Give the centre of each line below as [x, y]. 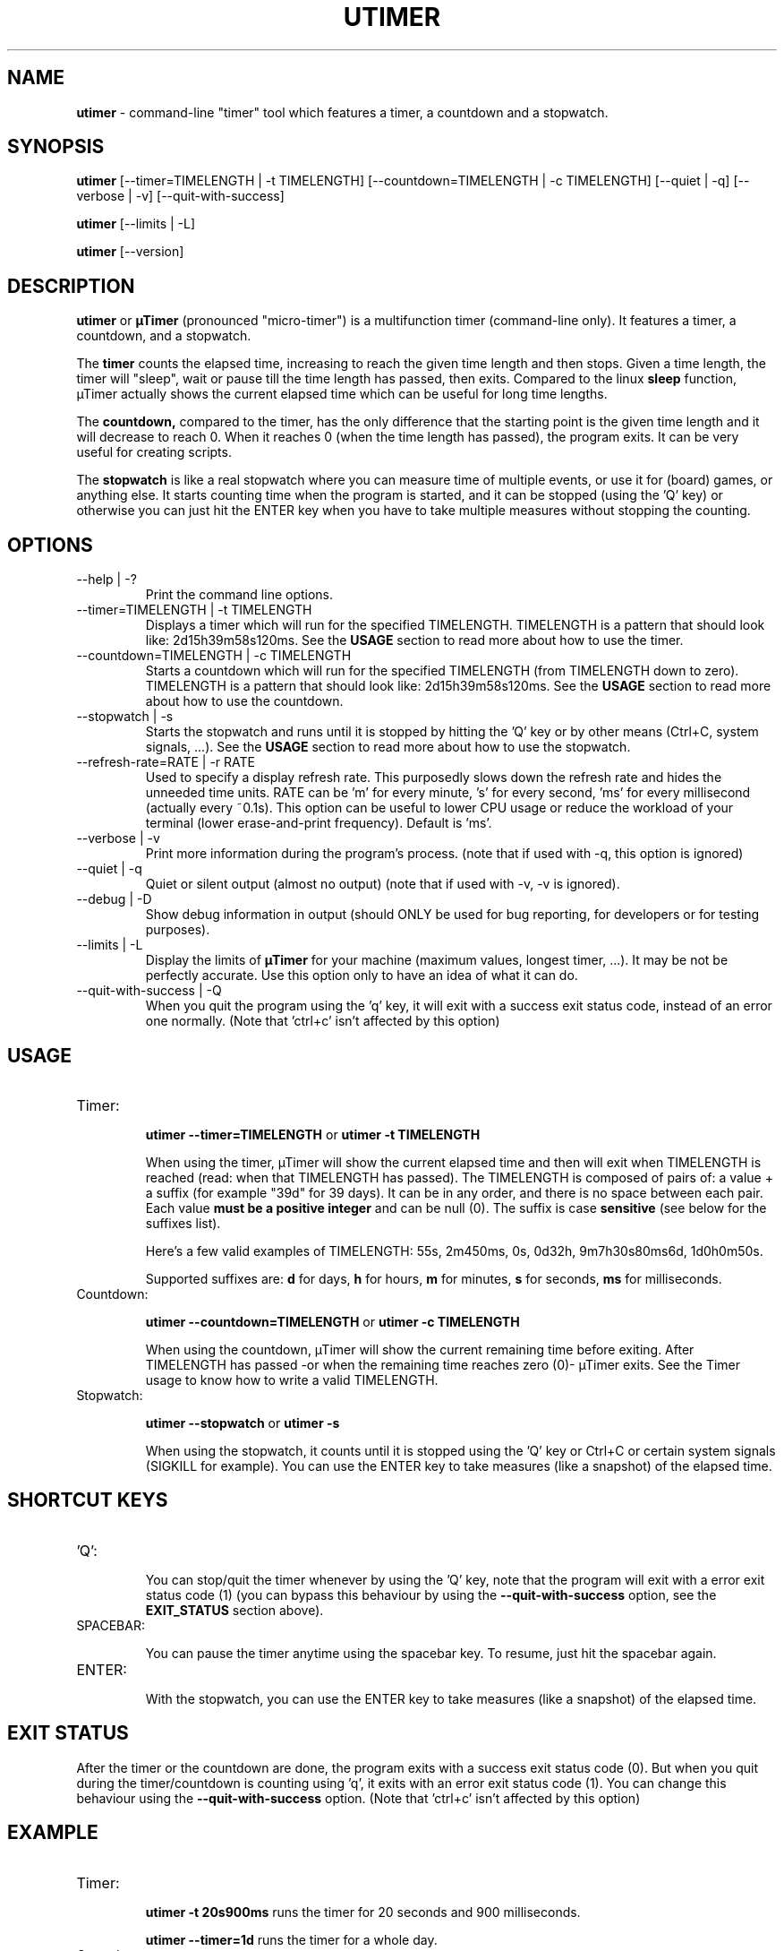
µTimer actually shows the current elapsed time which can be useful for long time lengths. [342, 394]
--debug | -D [114, 899]
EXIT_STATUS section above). [234, 1610]
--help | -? [107, 580]
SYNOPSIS [56, 147]
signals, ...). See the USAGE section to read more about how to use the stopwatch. [388, 747]
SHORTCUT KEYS [88, 1500]
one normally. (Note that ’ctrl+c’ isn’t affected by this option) [323, 1021]
